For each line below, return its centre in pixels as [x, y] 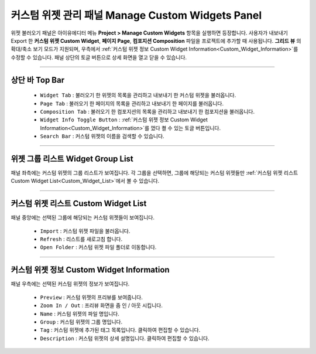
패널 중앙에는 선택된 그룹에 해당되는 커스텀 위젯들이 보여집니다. [83, 217]
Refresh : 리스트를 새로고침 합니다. [81, 239]
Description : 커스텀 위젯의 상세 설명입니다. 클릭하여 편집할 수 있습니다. [125, 338]
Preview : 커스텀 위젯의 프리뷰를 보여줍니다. [91, 297]
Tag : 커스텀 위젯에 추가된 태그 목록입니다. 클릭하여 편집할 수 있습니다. [120, 330]
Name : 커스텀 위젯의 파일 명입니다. [80, 314]
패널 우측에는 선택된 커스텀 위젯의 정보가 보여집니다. [70, 284]
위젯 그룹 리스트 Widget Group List [72, 159]
